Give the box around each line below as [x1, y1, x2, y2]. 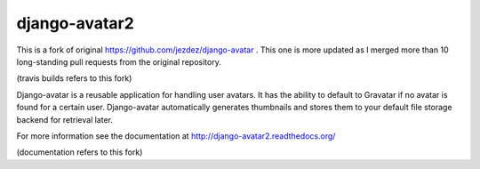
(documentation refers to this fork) [16, 147, 143, 157]
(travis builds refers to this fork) [16, 73, 132, 84]
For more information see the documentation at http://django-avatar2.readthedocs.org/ [16, 130, 336, 141]
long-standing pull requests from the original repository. [16, 56, 221, 67]
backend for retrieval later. [16, 114, 113, 125]
